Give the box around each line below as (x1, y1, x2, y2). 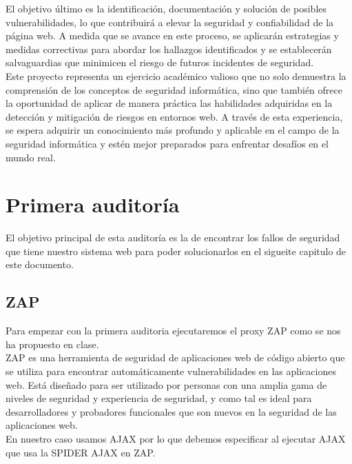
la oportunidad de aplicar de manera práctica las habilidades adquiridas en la (6, 96, 333, 110)
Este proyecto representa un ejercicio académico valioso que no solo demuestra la (6, 68, 346, 83)
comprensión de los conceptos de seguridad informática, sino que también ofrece (6, 82, 342, 97)
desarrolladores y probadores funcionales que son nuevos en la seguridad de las (6, 404, 337, 418)
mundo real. (6, 150, 56, 164)
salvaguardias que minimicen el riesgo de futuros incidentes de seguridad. (6, 55, 314, 70)
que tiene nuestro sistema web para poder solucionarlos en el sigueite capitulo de (6, 243, 346, 258)
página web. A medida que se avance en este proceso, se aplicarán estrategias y (6, 28, 339, 43)
